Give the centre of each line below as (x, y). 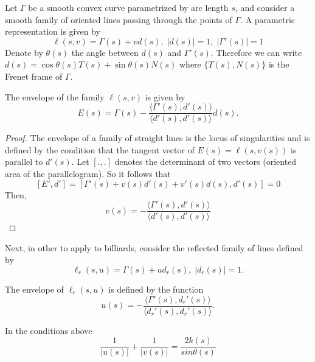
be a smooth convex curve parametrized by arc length (128, 7)
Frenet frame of (34, 76)
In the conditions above (49, 330)
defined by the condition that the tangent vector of (100, 149)
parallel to (24, 162)
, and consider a (265, 7)
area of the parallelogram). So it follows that (88, 173)
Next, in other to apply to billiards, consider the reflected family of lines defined (154, 247)
